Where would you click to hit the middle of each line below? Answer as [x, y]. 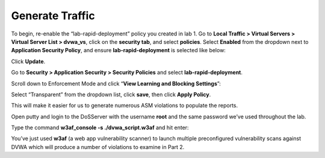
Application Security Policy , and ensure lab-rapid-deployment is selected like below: [118, 50]
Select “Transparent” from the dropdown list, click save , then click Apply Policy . [111, 94]
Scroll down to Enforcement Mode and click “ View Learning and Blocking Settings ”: [116, 84]
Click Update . [28, 61]
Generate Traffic [53, 16]
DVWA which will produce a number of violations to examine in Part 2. [98, 147]
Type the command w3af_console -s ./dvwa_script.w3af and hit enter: [100, 128]
